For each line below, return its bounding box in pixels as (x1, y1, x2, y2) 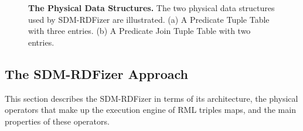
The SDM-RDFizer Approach (5, 64, 188, 82)
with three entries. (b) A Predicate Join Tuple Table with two (28, 25, 251, 37)
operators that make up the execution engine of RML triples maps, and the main (5, 104, 296, 116)
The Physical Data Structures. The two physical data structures (28, 2, 275, 13)
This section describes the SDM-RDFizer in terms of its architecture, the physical (5, 92, 298, 104)
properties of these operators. (5, 115, 110, 127)
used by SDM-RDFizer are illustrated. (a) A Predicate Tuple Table (28, 13, 270, 25)
